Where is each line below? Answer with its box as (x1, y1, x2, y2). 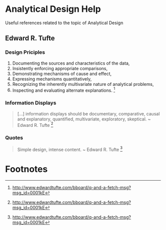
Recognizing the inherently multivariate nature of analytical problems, (12, 81, 154, 87)
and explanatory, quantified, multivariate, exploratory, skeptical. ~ (17, 116, 151, 122)
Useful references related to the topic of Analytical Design (5, 20, 124, 26)
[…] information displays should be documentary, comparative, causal (17, 111, 160, 116)
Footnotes (5, 164, 48, 175)
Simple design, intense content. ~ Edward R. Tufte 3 (17, 146, 123, 153)
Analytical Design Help (5, 3, 101, 15)
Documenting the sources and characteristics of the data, (12, 60, 130, 66)
